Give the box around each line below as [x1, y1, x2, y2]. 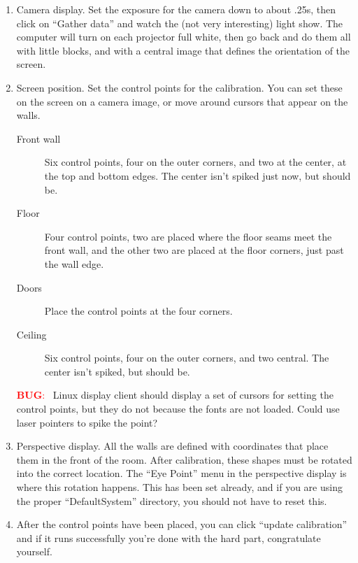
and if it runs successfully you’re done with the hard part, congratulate [16, 530, 321, 545]
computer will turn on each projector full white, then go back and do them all [16, 29, 351, 44]
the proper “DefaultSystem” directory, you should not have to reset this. [16, 493, 327, 508]
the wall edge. [44, 256, 104, 271]
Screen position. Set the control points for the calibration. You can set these [16, 80, 343, 94]
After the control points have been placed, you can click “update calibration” [16, 517, 348, 532]
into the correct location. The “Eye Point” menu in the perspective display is [16, 466, 347, 480]
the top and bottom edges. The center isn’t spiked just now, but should [44, 168, 351, 183]
